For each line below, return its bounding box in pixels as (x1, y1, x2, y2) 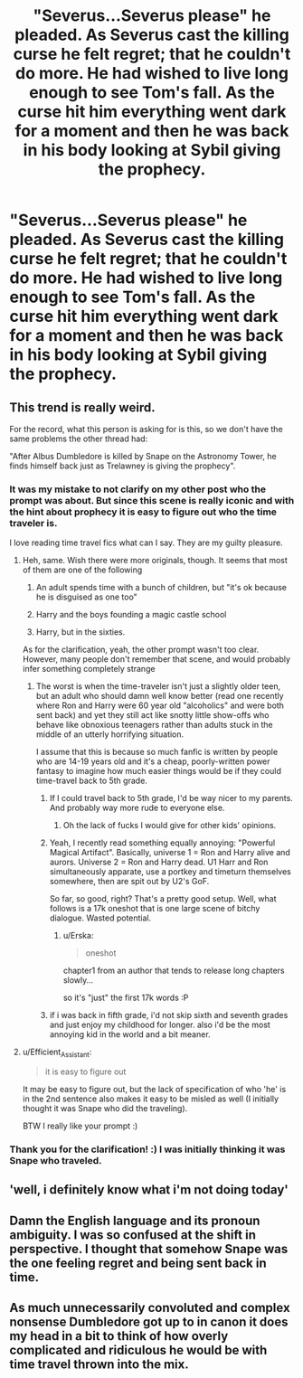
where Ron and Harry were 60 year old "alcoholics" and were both (35, 700, 285, 711)
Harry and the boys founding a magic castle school (35, 609, 227, 620)
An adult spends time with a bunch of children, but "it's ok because (35, 582, 288, 593)
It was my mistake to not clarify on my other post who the (9, 483, 267, 496)
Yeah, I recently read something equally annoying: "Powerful (49, 837, 276, 848)
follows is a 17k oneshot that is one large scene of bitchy (49, 903, 260, 914)
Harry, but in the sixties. (35, 627, 126, 637)
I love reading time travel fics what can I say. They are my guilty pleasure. (9, 537, 283, 548)
